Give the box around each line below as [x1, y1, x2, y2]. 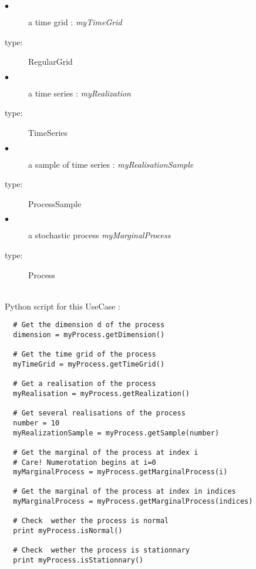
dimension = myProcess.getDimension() [13, 330, 165, 339]
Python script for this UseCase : [5, 300, 120, 312]
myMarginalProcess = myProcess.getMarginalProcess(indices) [13, 497, 253, 506]
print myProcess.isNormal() [13, 527, 123, 535]
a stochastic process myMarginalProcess [28, 229, 171, 241]
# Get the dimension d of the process [13, 321, 165, 330]
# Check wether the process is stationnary [13, 546, 190, 555]
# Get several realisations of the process [13, 409, 186, 418]
